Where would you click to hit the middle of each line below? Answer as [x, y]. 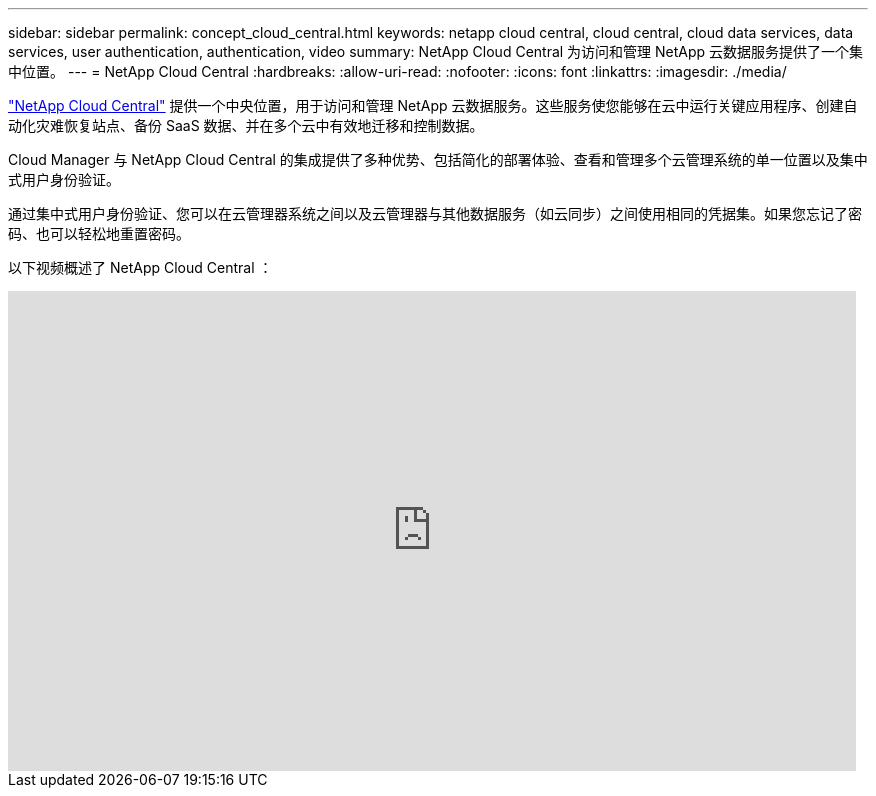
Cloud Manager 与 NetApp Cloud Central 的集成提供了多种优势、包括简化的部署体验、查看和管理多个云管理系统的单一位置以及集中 [438, 159]
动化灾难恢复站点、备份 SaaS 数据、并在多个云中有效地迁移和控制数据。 [246, 125]
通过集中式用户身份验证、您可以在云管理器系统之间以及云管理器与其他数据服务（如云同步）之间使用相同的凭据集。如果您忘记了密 [435, 213]
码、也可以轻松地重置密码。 [99, 233]
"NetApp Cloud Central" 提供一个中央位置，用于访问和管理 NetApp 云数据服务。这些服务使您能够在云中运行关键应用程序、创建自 [433, 105]
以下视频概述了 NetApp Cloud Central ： [140, 267]
